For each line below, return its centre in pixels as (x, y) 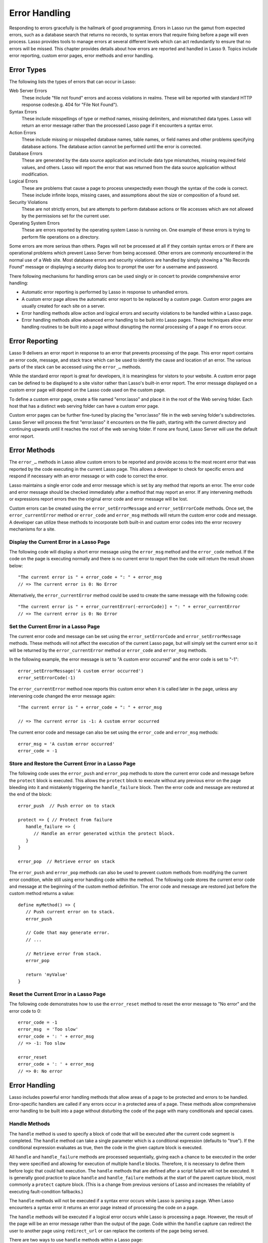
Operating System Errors (34, 223)
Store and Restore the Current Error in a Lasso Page (72, 763)
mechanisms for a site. (32, 529)
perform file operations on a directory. (61, 237)
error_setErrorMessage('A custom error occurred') (81, 671)
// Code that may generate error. (68, 933)
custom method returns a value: (42, 893)
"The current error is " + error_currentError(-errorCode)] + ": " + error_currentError (129, 607)
